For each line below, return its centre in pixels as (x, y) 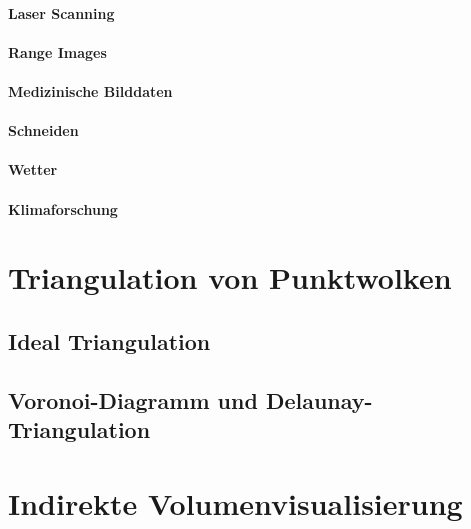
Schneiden (43, 130)
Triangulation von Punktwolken (230, 277)
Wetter (33, 169)
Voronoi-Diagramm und (133, 399)
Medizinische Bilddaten (90, 90)
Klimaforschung (63, 208)
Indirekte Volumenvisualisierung (235, 502)
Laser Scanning (61, 12)
